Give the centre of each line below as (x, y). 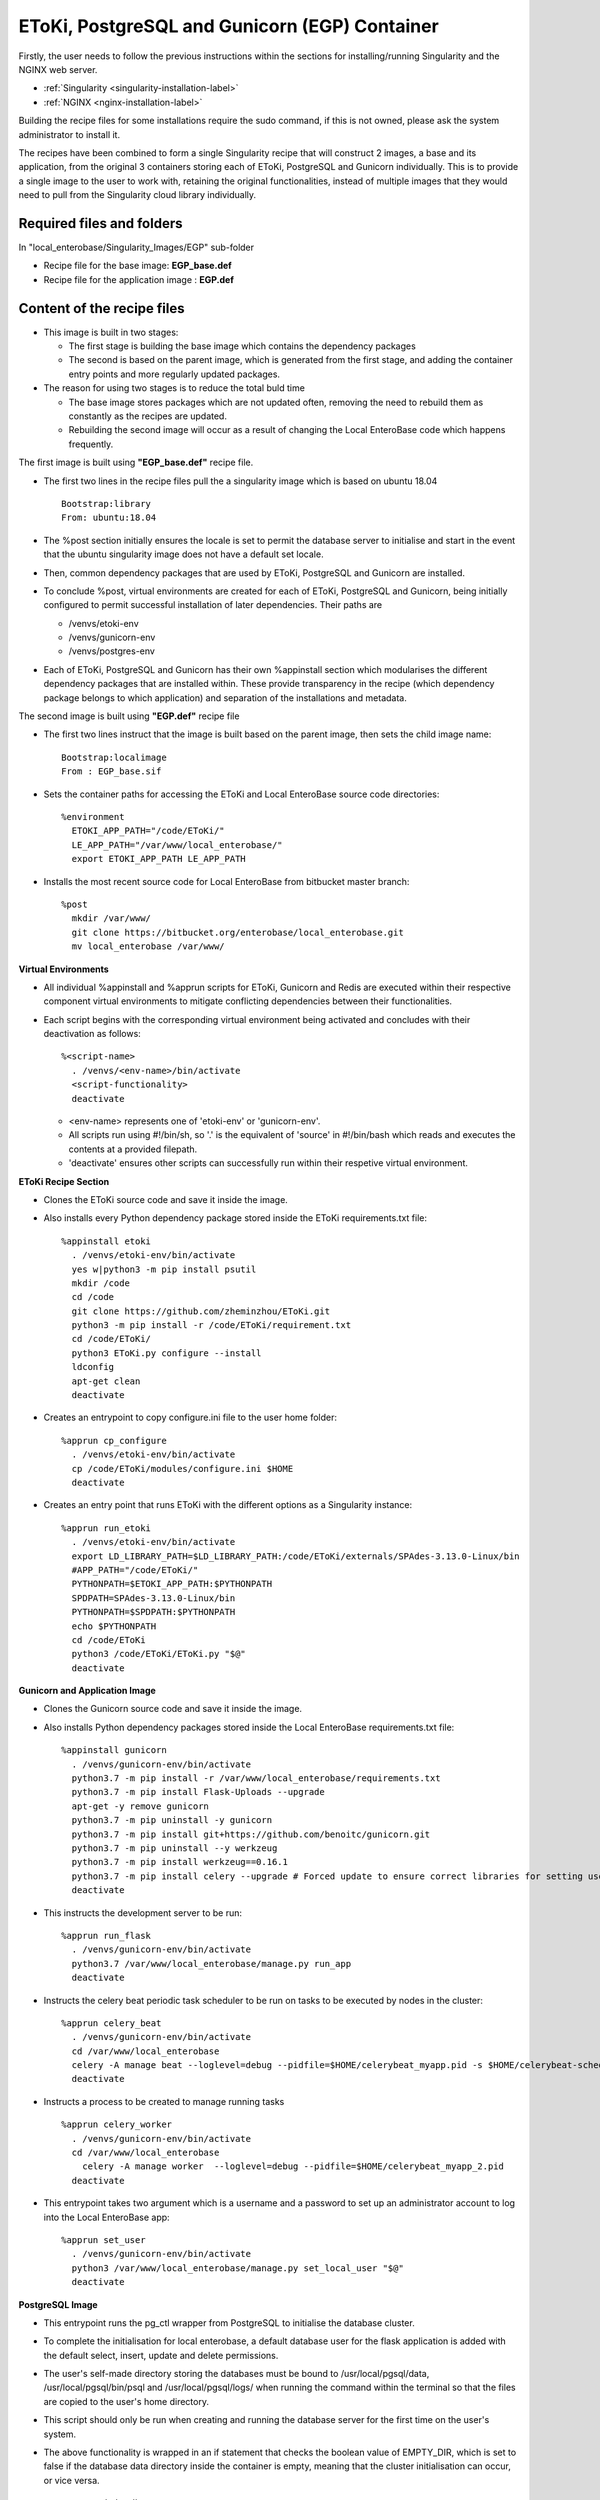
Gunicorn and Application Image (87, 1691)
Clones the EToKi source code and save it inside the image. (166, 1199)
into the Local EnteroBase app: (106, 2217)
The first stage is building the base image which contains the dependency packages (242, 346)
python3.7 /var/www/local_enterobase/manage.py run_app (211, 1963)
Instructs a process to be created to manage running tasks (164, 2101)
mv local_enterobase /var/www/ (148, 946)
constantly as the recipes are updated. (147, 416)
